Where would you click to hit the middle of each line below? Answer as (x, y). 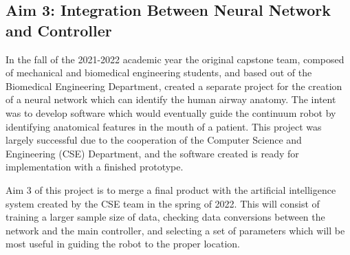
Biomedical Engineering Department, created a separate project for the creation (174, 86)
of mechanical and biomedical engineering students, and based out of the (159, 73)
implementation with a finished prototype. (95, 167)
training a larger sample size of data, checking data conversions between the (165, 217)
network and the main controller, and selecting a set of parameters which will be (175, 230)
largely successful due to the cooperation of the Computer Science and (154, 140)
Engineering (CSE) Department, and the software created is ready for (152, 153)
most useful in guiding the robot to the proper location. (123, 244)
